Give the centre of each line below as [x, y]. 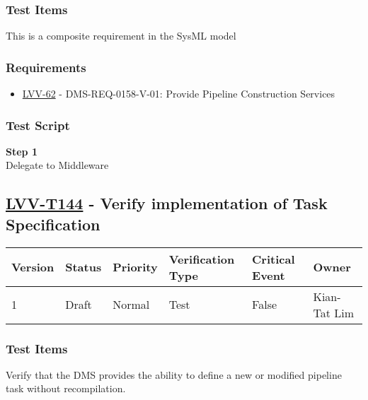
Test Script [38, 125]
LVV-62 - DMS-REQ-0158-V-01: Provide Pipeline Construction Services [179, 94]
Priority [135, 267]
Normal [131, 305]
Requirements [46, 67]
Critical [274, 259]
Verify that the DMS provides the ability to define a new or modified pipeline [174, 374]
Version [33, 267]
